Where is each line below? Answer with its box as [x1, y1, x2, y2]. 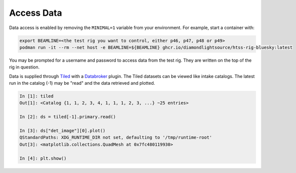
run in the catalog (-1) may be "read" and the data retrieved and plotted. [9, 80, 155, 86]
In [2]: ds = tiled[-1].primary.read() [19, 114, 116, 120]
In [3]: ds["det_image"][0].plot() [19, 128, 106, 134]
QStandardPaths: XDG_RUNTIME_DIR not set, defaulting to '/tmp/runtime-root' [19, 135, 212, 140]
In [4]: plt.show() [19, 155, 67, 161]
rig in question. [9, 64, 39, 70]
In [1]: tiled [19, 94, 54, 99]
